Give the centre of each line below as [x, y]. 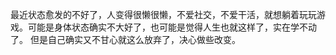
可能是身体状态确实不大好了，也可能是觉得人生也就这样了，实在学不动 [172, 27]
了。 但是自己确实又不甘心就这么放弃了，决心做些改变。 [125, 39]
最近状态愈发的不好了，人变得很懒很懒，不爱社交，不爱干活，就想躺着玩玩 [163, 14]
